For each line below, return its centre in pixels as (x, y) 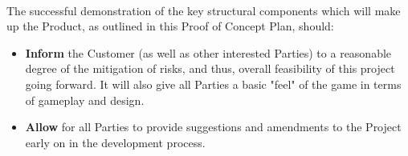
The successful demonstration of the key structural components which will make (204, 10)
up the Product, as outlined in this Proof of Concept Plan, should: (170, 26)
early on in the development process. (115, 142)
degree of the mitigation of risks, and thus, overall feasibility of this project (210, 68)
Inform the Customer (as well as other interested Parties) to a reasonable (208, 52)
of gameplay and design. (85, 100)
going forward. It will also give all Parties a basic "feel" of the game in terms (213, 84)
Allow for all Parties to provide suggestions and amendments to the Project (213, 127)
